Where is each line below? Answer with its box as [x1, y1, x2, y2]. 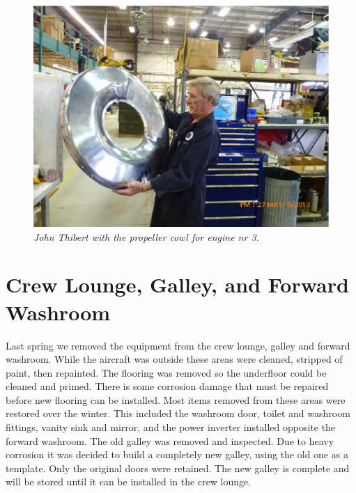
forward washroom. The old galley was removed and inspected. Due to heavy [6, 433, 334, 448]
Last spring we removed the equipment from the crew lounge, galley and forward [6, 338, 350, 352]
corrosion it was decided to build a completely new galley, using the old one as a [6, 447, 348, 462]
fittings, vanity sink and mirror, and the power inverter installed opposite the [6, 420, 336, 435]
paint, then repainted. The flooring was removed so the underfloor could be [6, 365, 327, 379]
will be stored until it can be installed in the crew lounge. [6, 474, 251, 489]
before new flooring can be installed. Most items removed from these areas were [6, 392, 346, 407]
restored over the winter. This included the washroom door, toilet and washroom [6, 406, 350, 421]
